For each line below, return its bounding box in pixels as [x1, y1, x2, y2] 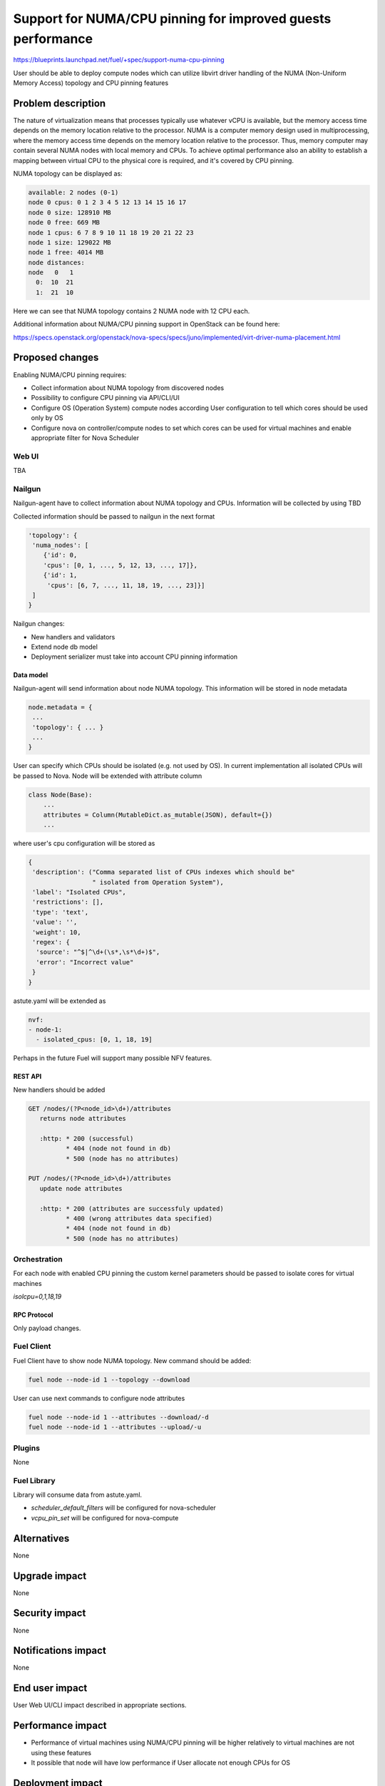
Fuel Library [13, 1475, 56, 1485]
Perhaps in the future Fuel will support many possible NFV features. [13, 1054, 212, 1062]
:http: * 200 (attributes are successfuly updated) [39, 1204, 224, 1212]
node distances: [28, 258, 86, 266]
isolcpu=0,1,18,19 [13, 1292, 62, 1301]
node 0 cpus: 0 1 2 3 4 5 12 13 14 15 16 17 [28, 199, 187, 206]
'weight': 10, [32, 928, 81, 936]
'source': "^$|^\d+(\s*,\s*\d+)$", [36, 948, 160, 957]
